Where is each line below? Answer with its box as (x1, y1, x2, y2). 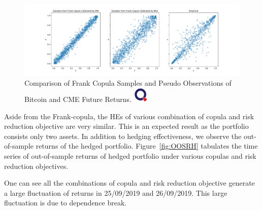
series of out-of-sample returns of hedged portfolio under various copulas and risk (4, 150, 256, 161)
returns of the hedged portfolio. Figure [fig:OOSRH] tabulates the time (36, 140, 258, 151)
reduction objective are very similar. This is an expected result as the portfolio (4, 121, 249, 131)
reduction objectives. (4, 160, 69, 171)
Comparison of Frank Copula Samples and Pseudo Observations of (24, 77, 232, 88)
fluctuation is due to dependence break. (4, 197, 127, 208)
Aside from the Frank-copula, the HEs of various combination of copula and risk (4, 111, 254, 121)
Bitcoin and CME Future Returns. (24, 94, 132, 104)
